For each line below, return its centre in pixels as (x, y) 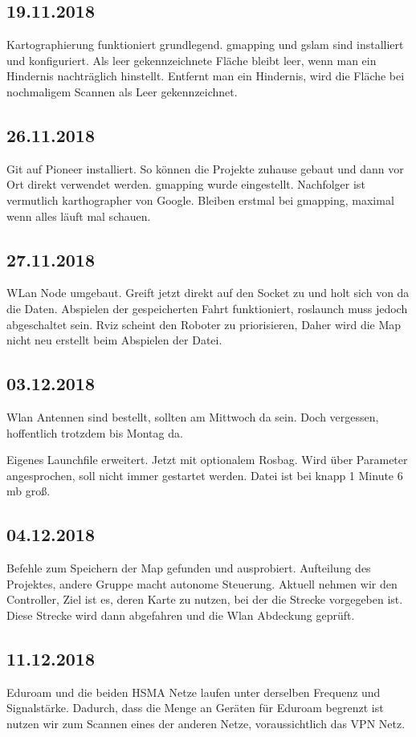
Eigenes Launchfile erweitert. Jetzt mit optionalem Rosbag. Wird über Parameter (207, 460)
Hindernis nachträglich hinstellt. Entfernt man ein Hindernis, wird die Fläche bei (206, 76)
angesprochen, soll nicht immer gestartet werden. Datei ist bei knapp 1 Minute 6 (205, 475)
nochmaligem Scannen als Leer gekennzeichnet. (122, 91)
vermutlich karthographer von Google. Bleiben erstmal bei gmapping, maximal (200, 200)
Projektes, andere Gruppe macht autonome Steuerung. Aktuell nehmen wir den (202, 583)
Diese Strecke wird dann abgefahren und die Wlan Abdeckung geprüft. (181, 615)
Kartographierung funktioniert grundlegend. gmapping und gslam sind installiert (205, 45)
